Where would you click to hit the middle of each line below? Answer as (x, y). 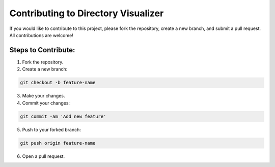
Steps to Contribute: (42, 50)
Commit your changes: (46, 103)
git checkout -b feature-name (58, 83)
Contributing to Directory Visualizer (87, 13)
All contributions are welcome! (41, 35)
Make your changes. (44, 96)
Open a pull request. (44, 156)
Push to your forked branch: (52, 129)
